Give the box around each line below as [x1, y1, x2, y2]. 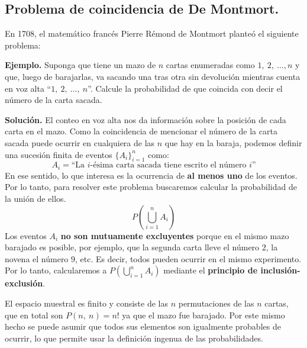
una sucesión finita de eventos [5, 148, 112, 160]
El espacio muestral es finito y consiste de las [5, 297, 168, 309]
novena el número [5, 252, 69, 265]
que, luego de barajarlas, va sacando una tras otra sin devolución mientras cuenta [5, 70, 300, 82]
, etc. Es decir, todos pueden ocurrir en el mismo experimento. [75, 252, 302, 265]
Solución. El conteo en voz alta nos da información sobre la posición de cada [5, 113, 286, 125]
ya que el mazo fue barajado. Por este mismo [122, 308, 285, 321]
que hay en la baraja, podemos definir [164, 136, 302, 149]
